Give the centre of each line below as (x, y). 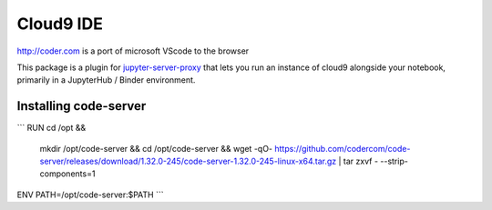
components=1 (67, 174)
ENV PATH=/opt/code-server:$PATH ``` (90, 195)
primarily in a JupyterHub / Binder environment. (106, 80)
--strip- (394, 161)
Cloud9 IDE (60, 24)
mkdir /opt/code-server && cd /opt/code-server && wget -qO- (156, 148)
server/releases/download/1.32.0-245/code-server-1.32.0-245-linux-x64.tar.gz (188, 161)
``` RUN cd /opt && (51, 128)
